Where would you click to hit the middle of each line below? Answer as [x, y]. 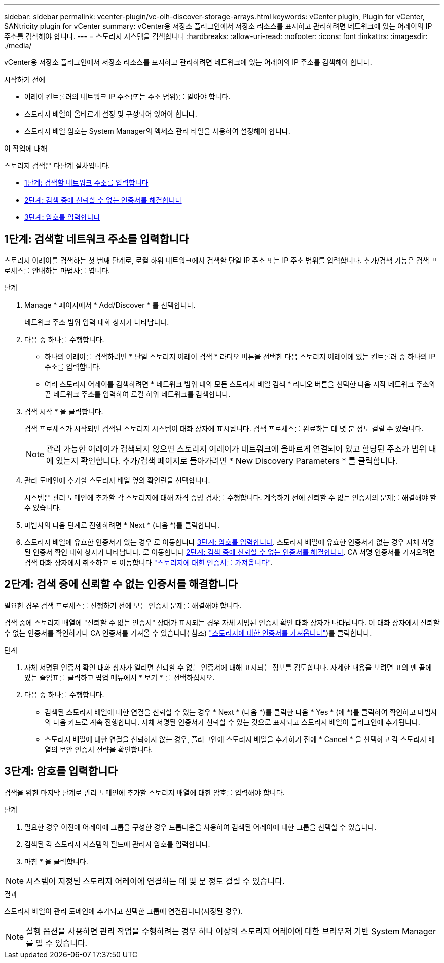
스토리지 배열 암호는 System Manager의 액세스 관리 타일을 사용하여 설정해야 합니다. [157, 131]
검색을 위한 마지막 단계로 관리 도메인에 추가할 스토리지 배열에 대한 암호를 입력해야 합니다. [144, 792]
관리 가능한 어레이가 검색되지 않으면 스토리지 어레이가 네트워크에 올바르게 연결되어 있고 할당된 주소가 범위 [236, 448]
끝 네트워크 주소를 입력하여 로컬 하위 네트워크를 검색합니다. [138, 394]
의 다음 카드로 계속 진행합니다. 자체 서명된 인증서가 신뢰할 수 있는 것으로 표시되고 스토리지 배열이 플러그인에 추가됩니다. [232, 722]
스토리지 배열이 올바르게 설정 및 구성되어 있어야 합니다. [111, 114]
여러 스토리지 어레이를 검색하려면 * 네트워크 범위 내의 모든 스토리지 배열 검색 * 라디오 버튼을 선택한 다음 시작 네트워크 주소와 [240, 384]
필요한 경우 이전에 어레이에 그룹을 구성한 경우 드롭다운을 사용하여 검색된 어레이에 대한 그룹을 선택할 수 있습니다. [200, 827]
